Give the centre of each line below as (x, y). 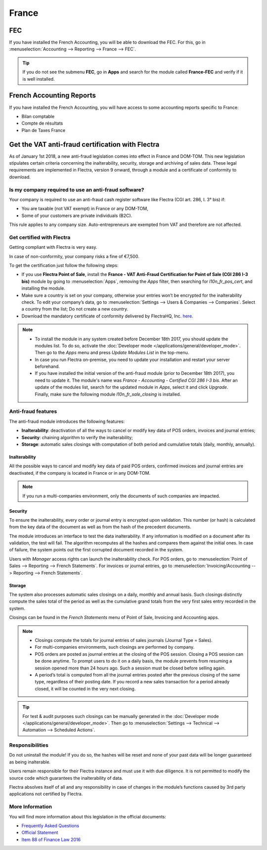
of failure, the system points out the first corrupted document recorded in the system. (96, 550)
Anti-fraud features (33, 411)
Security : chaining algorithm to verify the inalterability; (77, 437)
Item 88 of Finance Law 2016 (51, 839)
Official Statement (40, 833)
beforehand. (47, 366)
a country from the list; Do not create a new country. (75, 309)
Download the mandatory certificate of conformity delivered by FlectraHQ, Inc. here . (107, 316)
